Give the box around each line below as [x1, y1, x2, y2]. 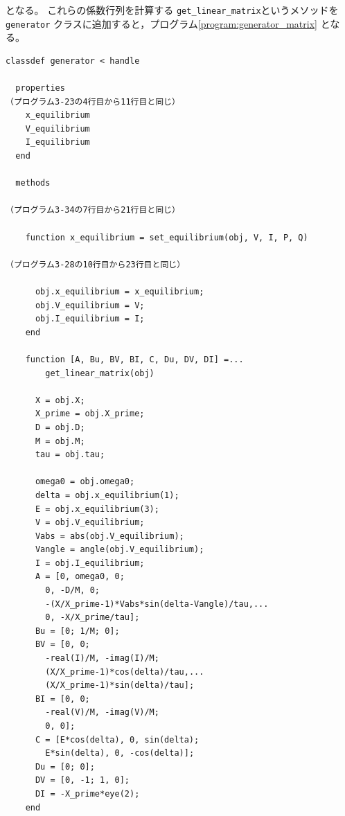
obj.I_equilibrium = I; [35, 314, 145, 324]
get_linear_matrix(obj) [45, 368, 154, 378]
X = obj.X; [35, 395, 85, 405]
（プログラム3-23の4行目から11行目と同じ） [6, 96, 180, 107]
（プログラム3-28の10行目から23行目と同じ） [6, 259, 186, 269]
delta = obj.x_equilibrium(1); [35, 490, 179, 500]
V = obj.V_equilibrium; [35, 517, 145, 528]
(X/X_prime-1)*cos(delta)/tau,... [45, 666, 204, 677]
